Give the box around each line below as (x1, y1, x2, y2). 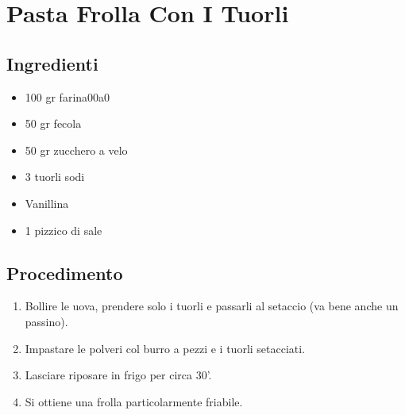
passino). (25, 313, 68, 329)
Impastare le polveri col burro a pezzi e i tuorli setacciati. (25, 340, 306, 356)
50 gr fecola (25, 115, 82, 132)
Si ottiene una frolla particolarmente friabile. (25, 393, 243, 409)
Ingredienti (6, 51, 98, 75)
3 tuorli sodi (25, 168, 85, 185)
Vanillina (25, 194, 69, 211)
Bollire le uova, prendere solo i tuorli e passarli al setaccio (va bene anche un (25, 298, 399, 314)
